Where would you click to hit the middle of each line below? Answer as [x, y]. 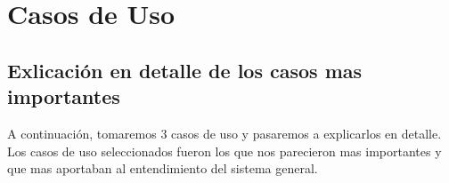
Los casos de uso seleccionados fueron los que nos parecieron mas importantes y [224, 151]
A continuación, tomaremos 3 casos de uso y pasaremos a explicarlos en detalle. [224, 133]
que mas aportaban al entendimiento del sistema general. [163, 168]
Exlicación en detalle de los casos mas [185, 70]
